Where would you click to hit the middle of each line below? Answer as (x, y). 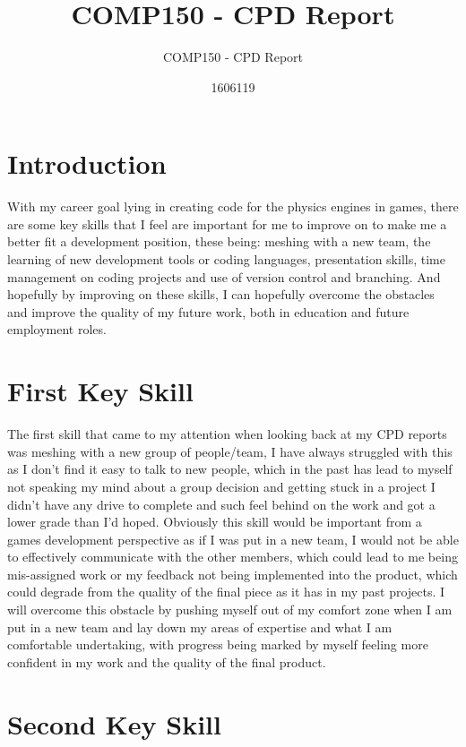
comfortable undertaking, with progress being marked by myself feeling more (218, 644)
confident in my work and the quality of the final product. (167, 661)
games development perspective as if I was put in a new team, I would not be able (233, 539)
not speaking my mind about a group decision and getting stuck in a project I (221, 486)
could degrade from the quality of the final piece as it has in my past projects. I (226, 592)
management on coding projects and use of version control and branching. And (224, 276)
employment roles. (57, 329)
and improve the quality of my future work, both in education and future (208, 311)
